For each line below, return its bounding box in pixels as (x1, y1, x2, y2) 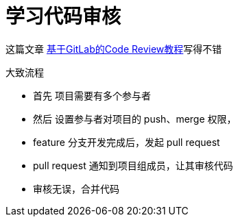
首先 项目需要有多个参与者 (33, 89, 151, 101)
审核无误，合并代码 (33, 182, 119, 195)
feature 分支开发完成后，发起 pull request (33, 136, 220, 148)
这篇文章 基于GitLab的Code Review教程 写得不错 (5, 42, 222, 55)
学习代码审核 (5, 5, 121, 28)
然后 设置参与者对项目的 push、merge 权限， (33, 112, 237, 125)
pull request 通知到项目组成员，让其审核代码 (33, 159, 233, 171)
